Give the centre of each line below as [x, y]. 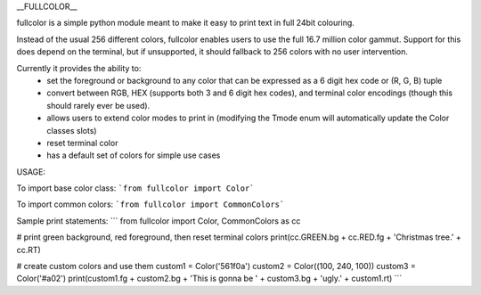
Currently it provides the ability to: [79, 68]
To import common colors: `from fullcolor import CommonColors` [151, 204]
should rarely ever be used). [98, 105]
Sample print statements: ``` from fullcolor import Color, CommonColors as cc [159, 221]
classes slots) [72, 130]
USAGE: [31, 172]
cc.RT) [29, 250]
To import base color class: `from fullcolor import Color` [135, 188]
